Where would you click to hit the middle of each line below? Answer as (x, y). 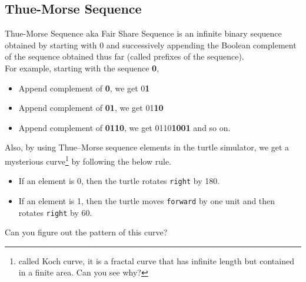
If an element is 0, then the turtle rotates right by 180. (119, 181)
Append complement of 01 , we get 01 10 (91, 108)
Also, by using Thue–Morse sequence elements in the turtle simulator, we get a (147, 147)
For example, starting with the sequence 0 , (82, 68)
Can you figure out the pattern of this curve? (86, 232)
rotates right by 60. (55, 212)
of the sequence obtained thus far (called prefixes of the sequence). (124, 56)
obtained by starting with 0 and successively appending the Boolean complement (151, 45)
